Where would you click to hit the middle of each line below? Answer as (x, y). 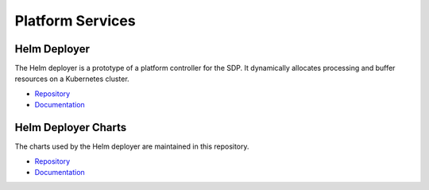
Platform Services (75, 21)
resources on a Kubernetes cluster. (72, 79)
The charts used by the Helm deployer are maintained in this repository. (132, 146)
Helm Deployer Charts (71, 128)
